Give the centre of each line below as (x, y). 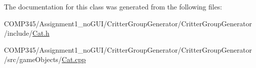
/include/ (18, 33)
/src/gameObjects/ (33, 59)
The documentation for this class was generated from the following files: (113, 6)
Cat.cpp (74, 59)
